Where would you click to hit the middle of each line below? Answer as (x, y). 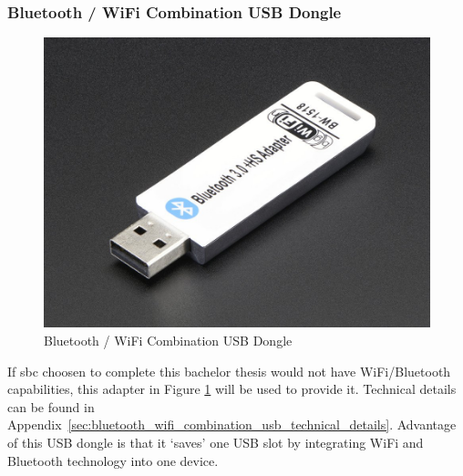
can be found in (51, 406)
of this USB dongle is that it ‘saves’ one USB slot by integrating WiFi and (216, 442)
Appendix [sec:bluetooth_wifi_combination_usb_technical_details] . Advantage (232, 424)
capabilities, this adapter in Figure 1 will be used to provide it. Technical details (232, 389)
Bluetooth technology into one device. (113, 460)
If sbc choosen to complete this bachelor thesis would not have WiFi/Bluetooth (229, 371)
